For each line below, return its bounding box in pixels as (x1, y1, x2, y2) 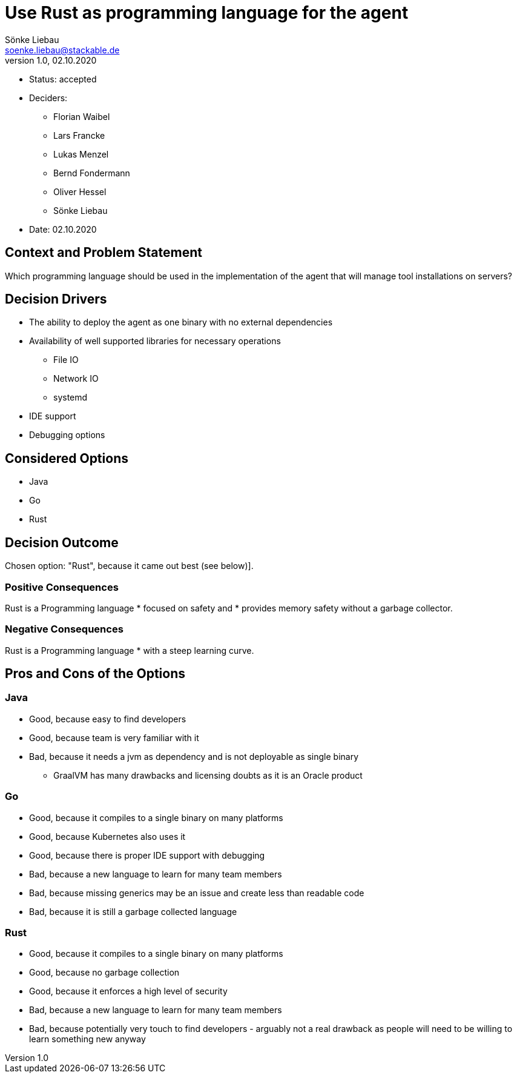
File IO (53, 354, 79, 365)
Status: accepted (29, 73, 97, 84)
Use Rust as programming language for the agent (5, 2, 409, 23)
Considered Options (5, 450, 128, 466)
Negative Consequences (5, 623, 123, 636)
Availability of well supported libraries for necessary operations (29, 336, 281, 347)
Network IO (53, 373, 99, 384)
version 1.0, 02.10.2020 (5, 55, 97, 65)
